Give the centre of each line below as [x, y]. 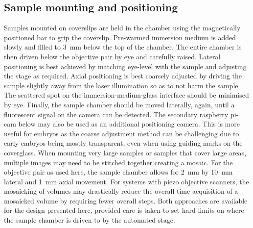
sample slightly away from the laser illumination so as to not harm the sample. [122, 85]
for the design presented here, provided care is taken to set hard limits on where [124, 210]
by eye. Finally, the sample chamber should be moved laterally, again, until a [119, 104]
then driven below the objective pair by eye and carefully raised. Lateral [112, 56]
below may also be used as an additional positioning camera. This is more [129, 124]
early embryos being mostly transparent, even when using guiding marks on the [123, 143]
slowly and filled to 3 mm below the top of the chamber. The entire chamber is [123, 47]
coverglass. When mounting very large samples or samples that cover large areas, [125, 152]
